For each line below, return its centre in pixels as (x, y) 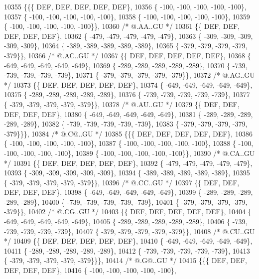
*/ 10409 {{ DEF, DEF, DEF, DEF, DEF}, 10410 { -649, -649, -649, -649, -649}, (128, 241)
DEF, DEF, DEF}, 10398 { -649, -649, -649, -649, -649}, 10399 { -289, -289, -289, (129, 192)
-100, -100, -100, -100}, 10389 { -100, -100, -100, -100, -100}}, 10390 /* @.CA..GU (129, 153)
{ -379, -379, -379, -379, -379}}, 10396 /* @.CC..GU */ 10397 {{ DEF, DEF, (122, 182)
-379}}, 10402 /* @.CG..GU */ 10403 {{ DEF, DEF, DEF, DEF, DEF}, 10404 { (128, 211)
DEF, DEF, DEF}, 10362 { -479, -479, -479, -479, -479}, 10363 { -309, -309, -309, (129, 36)
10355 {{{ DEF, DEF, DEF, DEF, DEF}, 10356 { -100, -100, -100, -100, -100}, (125, 6)
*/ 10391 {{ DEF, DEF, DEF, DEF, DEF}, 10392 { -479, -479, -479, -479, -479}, (128, 163)
